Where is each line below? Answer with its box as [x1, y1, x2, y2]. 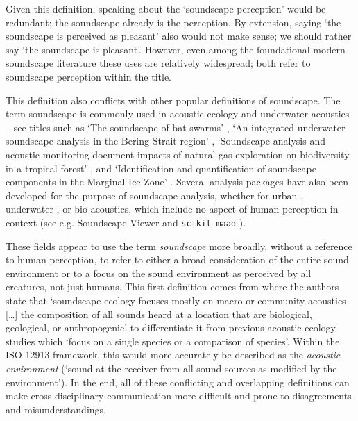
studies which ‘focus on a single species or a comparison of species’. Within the [6, 333, 340, 348]
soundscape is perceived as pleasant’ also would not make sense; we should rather [6, 28, 352, 43]
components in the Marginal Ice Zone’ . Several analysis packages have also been [6, 174, 348, 189]
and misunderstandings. [6, 402, 106, 416]
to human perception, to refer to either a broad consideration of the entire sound [6, 252, 349, 267]
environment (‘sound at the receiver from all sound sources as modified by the [6, 361, 337, 375]
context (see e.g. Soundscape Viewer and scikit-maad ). [6, 215, 246, 229]
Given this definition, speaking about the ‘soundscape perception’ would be [6, 1, 326, 15]
